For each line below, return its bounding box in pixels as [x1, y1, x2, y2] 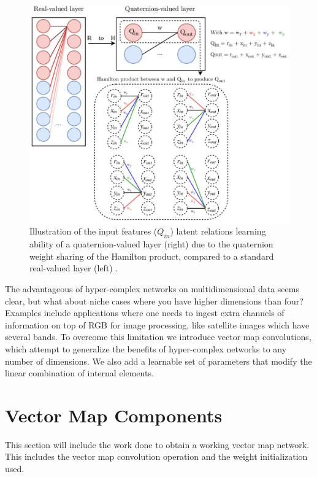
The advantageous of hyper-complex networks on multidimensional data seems [5, 282, 299, 295]
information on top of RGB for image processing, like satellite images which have [5, 318, 310, 331]
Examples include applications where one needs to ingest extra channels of [5, 306, 285, 319]
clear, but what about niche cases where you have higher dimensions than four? [5, 294, 304, 307]
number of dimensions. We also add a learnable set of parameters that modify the [5, 354, 312, 367]
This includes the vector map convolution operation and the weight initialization [5, 450, 308, 463]
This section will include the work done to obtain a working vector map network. [5, 438, 310, 451]
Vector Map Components [5, 402, 223, 427]
